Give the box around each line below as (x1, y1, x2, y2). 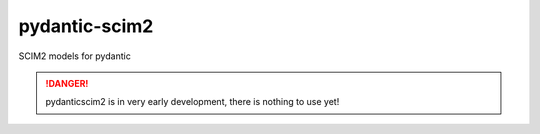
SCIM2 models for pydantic (18, 50, 132, 62)
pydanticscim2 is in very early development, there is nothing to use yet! (45, 96, 340, 108)
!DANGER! (45, 77, 89, 89)
